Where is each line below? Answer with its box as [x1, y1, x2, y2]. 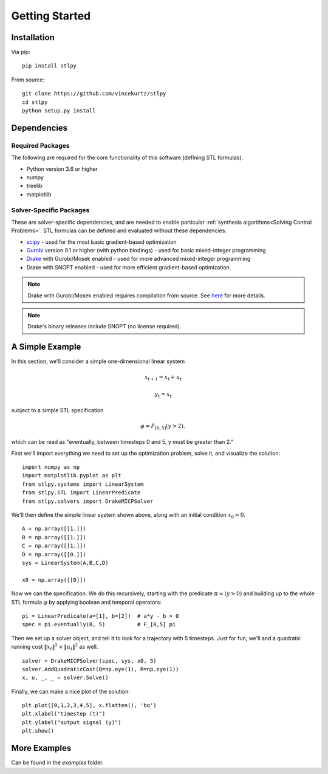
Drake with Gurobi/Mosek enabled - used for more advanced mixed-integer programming [26, 255, 251, 263]
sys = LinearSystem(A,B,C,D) [22, 559, 109, 566]
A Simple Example [11, 342, 81, 352]
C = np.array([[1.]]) [22, 542, 86, 550]
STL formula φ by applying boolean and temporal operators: [11, 598, 162, 606]
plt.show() [22, 727, 55, 734]
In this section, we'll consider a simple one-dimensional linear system [11, 358, 185, 365]
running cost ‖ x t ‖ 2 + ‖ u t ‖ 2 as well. [11, 642, 98, 652]
